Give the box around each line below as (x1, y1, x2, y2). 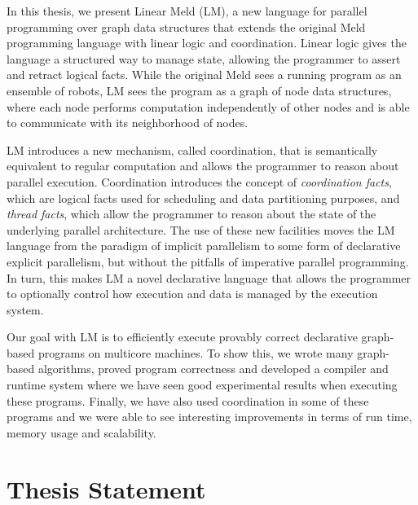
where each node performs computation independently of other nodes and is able (7, 98, 410, 115)
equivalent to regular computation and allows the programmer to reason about (7, 157, 399, 174)
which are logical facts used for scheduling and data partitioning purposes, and (7, 189, 400, 206)
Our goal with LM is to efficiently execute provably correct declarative (7, 328, 358, 345)
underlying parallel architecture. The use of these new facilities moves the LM (7, 221, 395, 238)
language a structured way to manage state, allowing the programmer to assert (7, 50, 401, 67)
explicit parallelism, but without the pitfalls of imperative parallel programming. (7, 253, 409, 270)
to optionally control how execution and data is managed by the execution (7, 285, 378, 302)
